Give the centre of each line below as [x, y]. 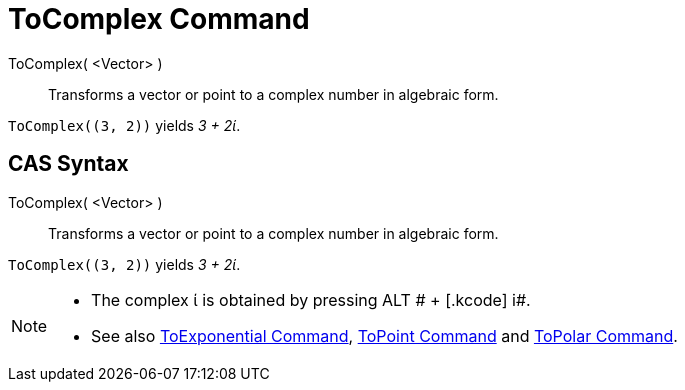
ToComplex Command [159, 19]
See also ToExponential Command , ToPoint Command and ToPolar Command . [384, 335]
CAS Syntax [68, 164]
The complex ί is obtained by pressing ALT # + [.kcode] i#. [311, 299]
